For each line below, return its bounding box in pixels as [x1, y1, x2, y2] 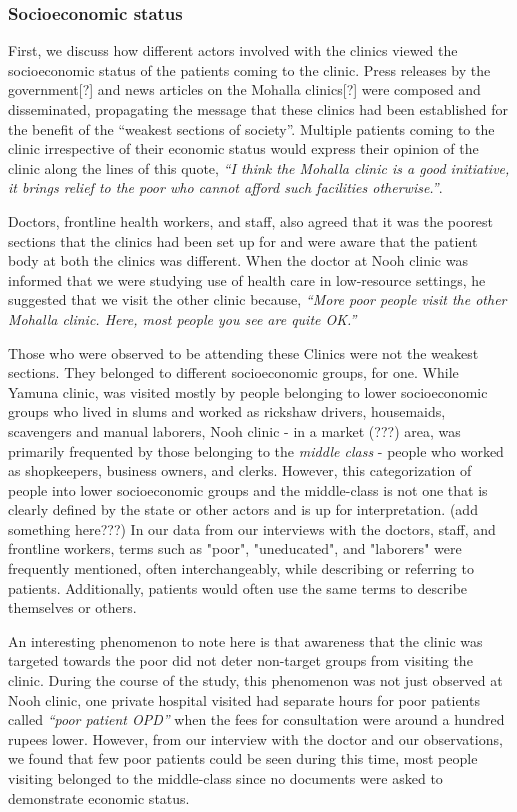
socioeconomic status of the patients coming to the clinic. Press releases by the [8, 59, 491, 80]
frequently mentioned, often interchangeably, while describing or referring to [8, 558, 474, 579]
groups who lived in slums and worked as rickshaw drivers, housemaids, [8, 401, 446, 422]
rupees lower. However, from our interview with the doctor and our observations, [8, 728, 503, 749]
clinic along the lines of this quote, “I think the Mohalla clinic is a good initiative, [8, 157, 510, 178]
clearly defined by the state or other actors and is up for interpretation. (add [8, 499, 478, 520]
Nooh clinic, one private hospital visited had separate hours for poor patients [8, 689, 480, 710]
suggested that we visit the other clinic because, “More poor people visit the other [8, 289, 507, 310]
